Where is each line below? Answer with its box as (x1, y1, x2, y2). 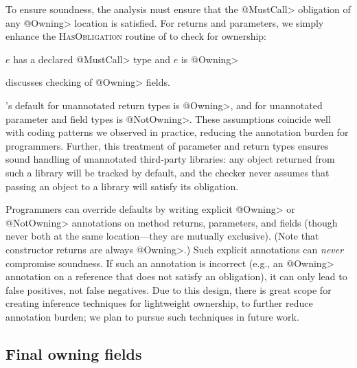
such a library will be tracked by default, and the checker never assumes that (5, 165, 330, 179)
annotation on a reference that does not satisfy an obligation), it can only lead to (5, 269, 347, 284)
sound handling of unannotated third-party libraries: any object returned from (5, 152, 335, 166)
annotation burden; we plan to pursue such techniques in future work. (5, 309, 299, 323)
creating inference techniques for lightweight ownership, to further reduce (5, 296, 313, 310)
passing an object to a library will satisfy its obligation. (5, 179, 239, 193)
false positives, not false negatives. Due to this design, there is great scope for (5, 282, 332, 297)
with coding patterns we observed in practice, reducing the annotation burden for (5, 125, 349, 139)
